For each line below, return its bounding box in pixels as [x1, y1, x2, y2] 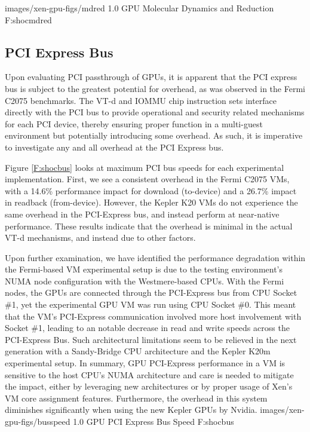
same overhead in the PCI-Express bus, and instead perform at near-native [5, 207, 280, 220]
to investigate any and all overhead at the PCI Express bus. [5, 140, 224, 153]
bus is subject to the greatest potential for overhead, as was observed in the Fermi [5, 82, 305, 94]
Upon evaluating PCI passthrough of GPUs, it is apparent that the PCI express [5, 71, 297, 83]
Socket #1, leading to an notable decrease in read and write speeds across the [5, 321, 290, 334]
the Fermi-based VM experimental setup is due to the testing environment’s [5, 263, 283, 275]
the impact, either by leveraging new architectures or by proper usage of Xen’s [5, 380, 293, 393]
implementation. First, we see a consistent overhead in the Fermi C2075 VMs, [5, 173, 290, 185]
